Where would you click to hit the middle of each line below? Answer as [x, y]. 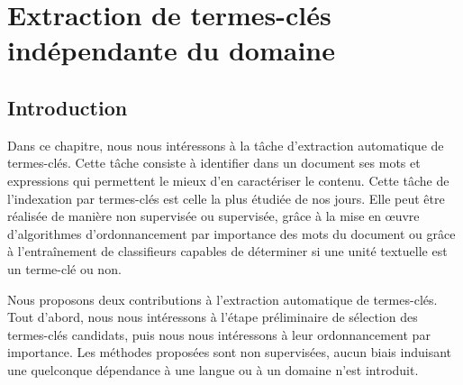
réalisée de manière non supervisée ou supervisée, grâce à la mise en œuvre [213, 216]
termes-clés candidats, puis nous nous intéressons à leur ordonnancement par [219, 334]
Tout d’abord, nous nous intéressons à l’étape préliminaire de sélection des [213, 317]
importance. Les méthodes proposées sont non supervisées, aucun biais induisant [230, 352]
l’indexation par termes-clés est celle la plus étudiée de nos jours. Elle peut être [226, 198]
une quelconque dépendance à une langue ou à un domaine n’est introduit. [213, 369]
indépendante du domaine [172, 50]
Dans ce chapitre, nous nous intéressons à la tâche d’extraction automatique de [226, 145]
